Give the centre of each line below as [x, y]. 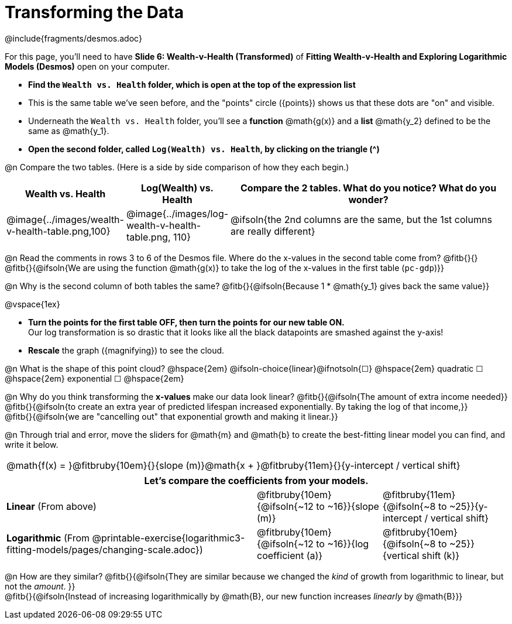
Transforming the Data [94, 12]
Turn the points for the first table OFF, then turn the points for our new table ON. [186, 322]
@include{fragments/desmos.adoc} [73, 38]
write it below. [32, 444]
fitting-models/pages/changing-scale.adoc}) [105, 549]
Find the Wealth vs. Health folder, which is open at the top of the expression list [192, 84]
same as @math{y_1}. [69, 131]
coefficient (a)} [290, 555]
